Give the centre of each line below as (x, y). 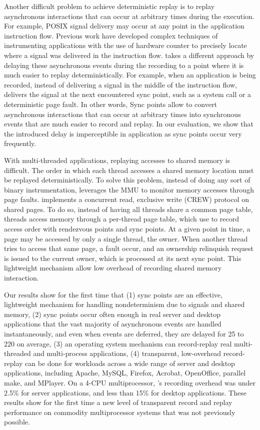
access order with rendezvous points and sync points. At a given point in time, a (127, 229)
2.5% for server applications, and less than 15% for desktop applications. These (125, 392)
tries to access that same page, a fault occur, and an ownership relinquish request (129, 248)
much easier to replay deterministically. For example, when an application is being (130, 75)
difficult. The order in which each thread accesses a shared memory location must (129, 170)
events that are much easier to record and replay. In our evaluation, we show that (129, 124)
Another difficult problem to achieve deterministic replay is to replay (109, 6)
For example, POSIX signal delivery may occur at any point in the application (124, 26)
